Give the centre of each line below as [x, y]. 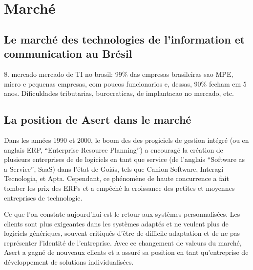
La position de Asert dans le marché [98, 120]
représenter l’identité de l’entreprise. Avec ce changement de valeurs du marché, [123, 242]
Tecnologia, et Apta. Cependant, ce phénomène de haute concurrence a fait [116, 178]
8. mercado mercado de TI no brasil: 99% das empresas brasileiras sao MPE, [119, 74]
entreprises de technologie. [43, 197]
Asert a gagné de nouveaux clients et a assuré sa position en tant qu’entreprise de [126, 252]
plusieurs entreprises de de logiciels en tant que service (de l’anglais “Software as [125, 159]
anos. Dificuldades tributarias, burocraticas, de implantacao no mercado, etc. [119, 93]
